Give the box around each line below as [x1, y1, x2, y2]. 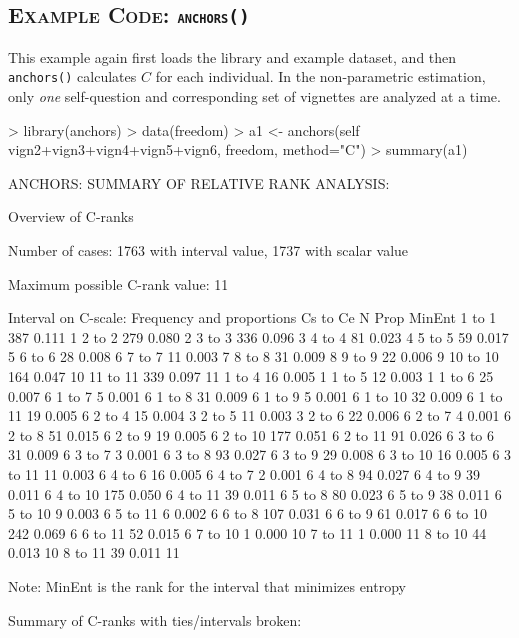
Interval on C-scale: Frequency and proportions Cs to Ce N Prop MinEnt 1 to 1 [8, 307, 497, 328]
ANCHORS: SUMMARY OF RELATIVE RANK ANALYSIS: [8, 172, 390, 193]
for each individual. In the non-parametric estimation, [155, 66, 486, 87]
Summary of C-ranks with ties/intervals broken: [8, 609, 302, 630]
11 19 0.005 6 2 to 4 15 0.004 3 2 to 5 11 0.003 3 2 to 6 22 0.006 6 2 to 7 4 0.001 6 [8, 405, 512, 426]
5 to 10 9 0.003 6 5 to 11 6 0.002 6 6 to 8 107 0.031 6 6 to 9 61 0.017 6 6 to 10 [8, 503, 488, 524]
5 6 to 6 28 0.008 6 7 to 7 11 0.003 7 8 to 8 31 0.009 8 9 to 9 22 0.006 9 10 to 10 [8, 346, 499, 367]
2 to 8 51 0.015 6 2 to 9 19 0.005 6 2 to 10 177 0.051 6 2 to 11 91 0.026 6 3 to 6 [8, 424, 495, 445]
